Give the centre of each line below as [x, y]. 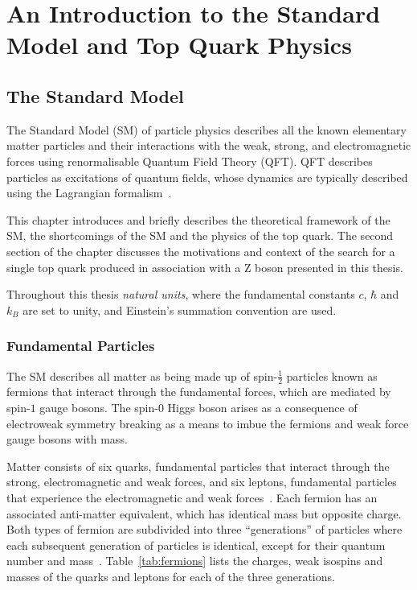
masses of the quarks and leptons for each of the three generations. [171, 576]
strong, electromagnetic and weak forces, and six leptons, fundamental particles [202, 482]
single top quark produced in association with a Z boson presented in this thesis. [205, 267]
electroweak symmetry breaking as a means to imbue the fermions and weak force [208, 423]
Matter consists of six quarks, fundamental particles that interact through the [198, 466]
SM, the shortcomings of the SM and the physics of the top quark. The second [200, 235]
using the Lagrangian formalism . [89, 193]
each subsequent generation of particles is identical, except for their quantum [196, 545]
